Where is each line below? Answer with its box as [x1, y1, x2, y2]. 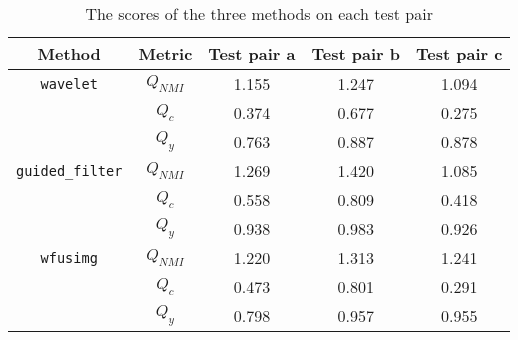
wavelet [40, 75, 98, 92]
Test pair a [208, 42, 296, 65]
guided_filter [16, 162, 123, 179]
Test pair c [415, 42, 503, 65]
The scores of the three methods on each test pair [85, 2, 433, 25]
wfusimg [40, 249, 98, 266]
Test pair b [311, 42, 400, 65]
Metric [138, 42, 193, 65]
